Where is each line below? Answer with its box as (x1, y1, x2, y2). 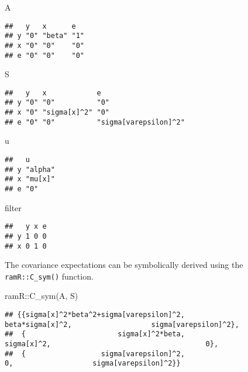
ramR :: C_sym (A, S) (5, 290, 78, 302)
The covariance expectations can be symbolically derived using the (5, 259, 243, 271)
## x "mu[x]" (5, 175, 55, 184)
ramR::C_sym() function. (5, 270, 94, 282)
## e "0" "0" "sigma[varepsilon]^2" (5, 118, 185, 126)
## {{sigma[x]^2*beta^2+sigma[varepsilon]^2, (5, 311, 185, 319)
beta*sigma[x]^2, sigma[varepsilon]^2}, (5, 320, 239, 329)
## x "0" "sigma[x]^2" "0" (5, 108, 109, 117)
